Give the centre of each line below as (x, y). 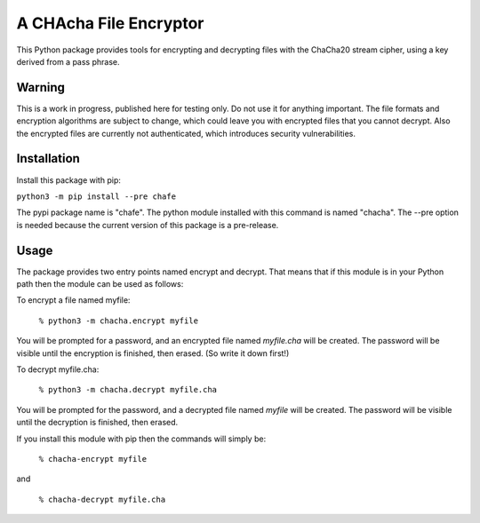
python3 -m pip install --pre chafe (96, 196)
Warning (41, 87)
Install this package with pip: (69, 180)
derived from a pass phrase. (68, 61)
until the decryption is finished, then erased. (97, 423)
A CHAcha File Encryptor (110, 23)
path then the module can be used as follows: (100, 284)
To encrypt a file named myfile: (73, 300)
